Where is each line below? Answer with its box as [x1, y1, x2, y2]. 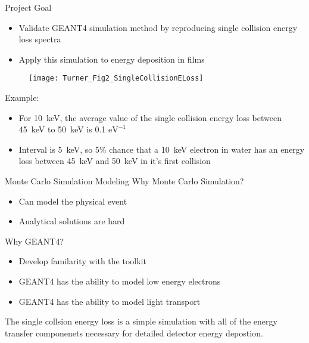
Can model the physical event [18, 194, 127, 207]
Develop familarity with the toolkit [18, 255, 146, 267]
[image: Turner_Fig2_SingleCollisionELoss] [29, 74, 204, 83]
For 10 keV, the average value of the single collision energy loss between [18, 111, 282, 123]
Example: [5, 91, 39, 104]
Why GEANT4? [5, 234, 64, 247]
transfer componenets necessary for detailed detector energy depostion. [5, 326, 263, 339]
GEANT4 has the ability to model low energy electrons [18, 274, 221, 287]
